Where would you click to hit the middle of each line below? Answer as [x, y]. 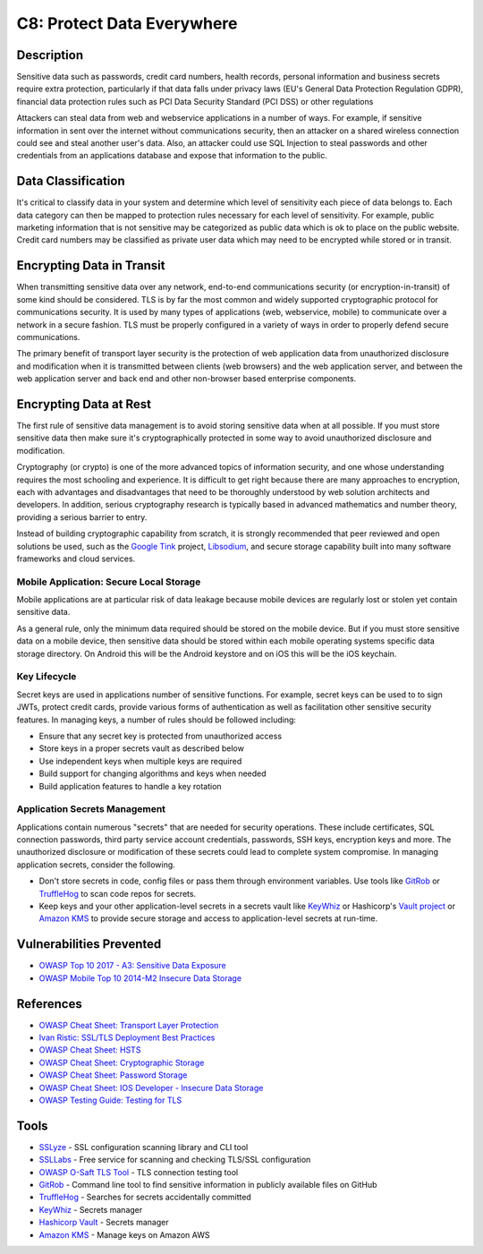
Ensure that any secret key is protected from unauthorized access [160, 736]
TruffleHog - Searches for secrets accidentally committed [145, 1197]
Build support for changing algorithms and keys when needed [153, 773]
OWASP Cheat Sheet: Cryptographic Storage [122, 1062]
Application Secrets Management [91, 809]
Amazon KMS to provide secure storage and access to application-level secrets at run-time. [208, 918]
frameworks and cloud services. [76, 559]
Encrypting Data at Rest [84, 404]
